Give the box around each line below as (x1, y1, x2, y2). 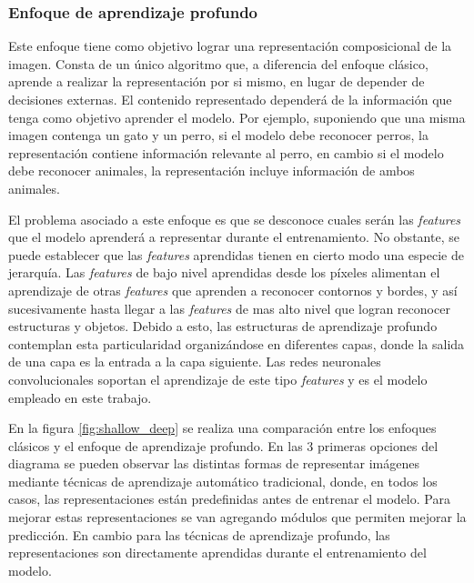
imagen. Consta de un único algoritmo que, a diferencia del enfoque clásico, (8, 54, 429, 73)
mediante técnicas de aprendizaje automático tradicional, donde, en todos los (8, 471, 438, 490)
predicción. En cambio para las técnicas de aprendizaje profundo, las (8, 525, 390, 544)
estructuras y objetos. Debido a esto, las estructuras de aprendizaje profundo (8, 317, 438, 336)
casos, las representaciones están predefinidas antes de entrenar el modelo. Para (8, 489, 450, 508)
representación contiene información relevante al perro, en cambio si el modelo (8, 143, 444, 162)
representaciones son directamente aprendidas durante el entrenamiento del (8, 543, 427, 562)
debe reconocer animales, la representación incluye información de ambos (8, 161, 415, 180)
